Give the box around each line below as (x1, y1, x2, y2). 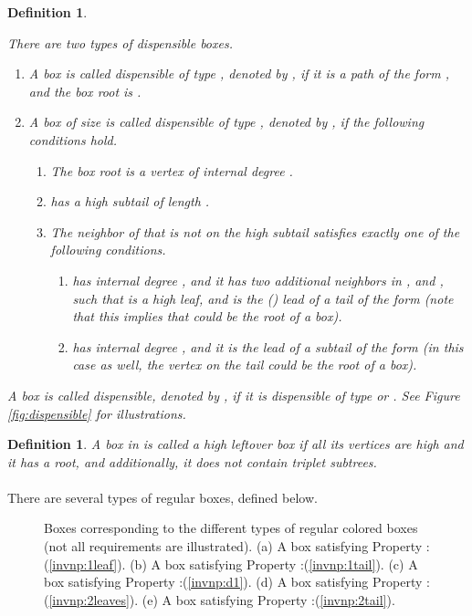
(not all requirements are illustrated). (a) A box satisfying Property (44, 537, 423, 556)
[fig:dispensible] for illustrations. (7, 403, 186, 423)
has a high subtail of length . (50, 192, 210, 211)
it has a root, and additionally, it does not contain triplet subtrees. (7, 452, 377, 471)
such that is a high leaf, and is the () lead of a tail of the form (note (72, 288, 454, 308)
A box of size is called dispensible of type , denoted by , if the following (28, 112, 425, 131)
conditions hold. (28, 130, 118, 149)
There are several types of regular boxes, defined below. (7, 487, 318, 506)
